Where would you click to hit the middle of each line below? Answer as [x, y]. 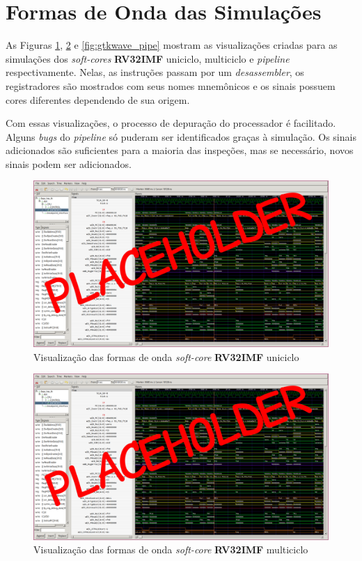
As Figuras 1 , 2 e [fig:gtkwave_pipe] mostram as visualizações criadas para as [172, 45]
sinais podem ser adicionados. [69, 163]
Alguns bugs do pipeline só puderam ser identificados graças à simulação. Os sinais [181, 136]
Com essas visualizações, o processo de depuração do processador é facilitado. [171, 123]
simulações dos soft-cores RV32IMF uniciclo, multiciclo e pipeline [148, 58]
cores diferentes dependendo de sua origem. [98, 99]
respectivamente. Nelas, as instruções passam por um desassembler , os [155, 72]
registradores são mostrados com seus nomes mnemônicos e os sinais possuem [171, 85]
